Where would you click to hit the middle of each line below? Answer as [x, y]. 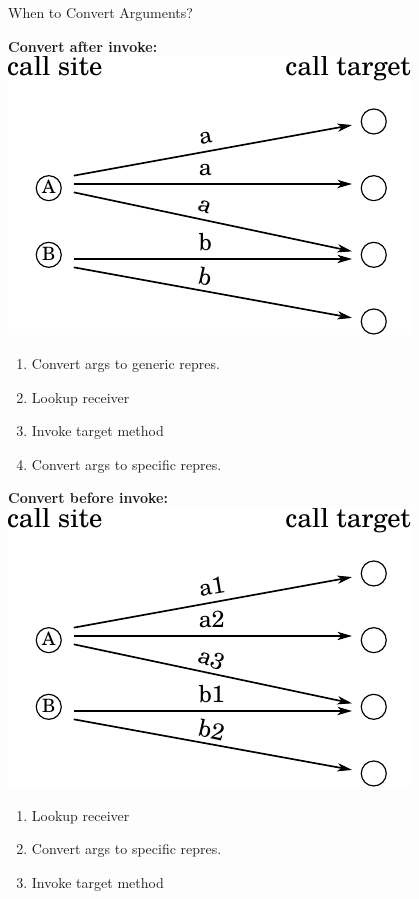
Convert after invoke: [83, 45]
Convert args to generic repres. [125, 362]
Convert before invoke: [88, 497]
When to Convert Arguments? [100, 12]
